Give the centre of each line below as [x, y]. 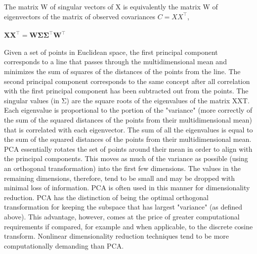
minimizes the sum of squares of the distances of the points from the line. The [122, 71]
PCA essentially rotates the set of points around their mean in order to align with [128, 148]
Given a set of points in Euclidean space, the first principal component [111, 52]
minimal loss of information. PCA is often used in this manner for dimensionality [127, 188]
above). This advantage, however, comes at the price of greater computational [122, 216]
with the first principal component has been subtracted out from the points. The [126, 91]
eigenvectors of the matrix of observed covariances [80, 16]
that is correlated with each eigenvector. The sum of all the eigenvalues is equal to [128, 129]
